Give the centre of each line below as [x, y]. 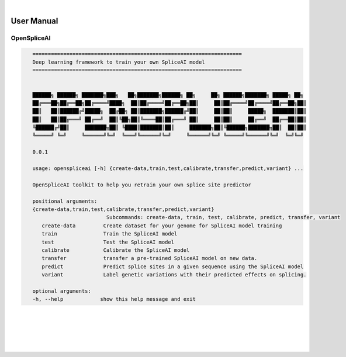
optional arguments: [62, 291]
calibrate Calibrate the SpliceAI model [116, 250]
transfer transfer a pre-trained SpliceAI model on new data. [150, 258]
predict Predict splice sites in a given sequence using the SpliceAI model [173, 266]
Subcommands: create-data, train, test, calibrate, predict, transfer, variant [223, 217]
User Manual [34, 21]
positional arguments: [65, 201]
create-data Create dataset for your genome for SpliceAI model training [162, 226]
